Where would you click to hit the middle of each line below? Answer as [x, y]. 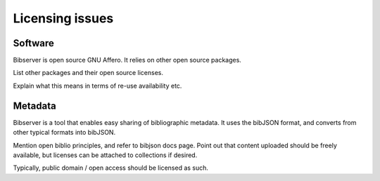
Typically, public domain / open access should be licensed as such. [111, 168]
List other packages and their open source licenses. [88, 73]
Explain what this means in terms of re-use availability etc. [97, 86]
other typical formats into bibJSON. [64, 133]
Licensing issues [63, 18]
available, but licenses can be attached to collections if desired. [105, 155]
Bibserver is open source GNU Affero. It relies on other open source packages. [127, 60]
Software [33, 43]
